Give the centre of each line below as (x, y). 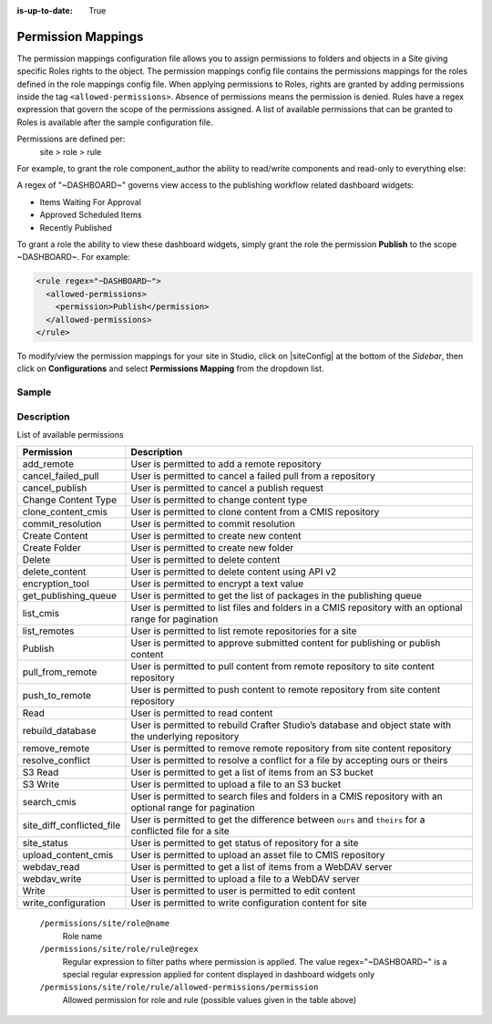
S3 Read (41, 772)
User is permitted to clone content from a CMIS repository (255, 512)
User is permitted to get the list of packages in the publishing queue (277, 595)
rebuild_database (59, 731)
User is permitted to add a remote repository (226, 464)
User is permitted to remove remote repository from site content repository (291, 749)
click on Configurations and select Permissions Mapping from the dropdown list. (170, 368)
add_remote (48, 464)
